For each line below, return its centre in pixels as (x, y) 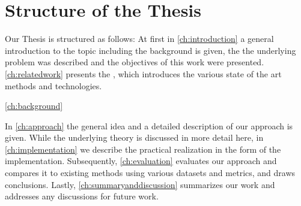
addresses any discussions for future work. (82, 196)
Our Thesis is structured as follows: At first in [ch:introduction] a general (139, 39)
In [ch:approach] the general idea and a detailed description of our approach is (149, 125)
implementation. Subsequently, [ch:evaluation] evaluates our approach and (141, 161)
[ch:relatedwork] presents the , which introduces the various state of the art (143, 73)
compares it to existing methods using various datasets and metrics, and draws (150, 173)
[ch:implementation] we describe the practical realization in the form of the (143, 149)
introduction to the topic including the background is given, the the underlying (150, 50)
